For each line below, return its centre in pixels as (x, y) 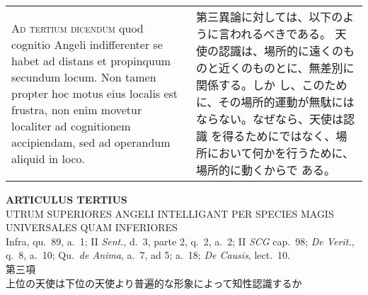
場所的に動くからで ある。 (266, 170)
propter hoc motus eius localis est (95, 93)
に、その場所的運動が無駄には (275, 102)
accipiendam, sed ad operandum (91, 142)
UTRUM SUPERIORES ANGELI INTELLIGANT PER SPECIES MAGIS (170, 213)
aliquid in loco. (48, 158)
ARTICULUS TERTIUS (67, 199)
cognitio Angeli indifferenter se (87, 44)
